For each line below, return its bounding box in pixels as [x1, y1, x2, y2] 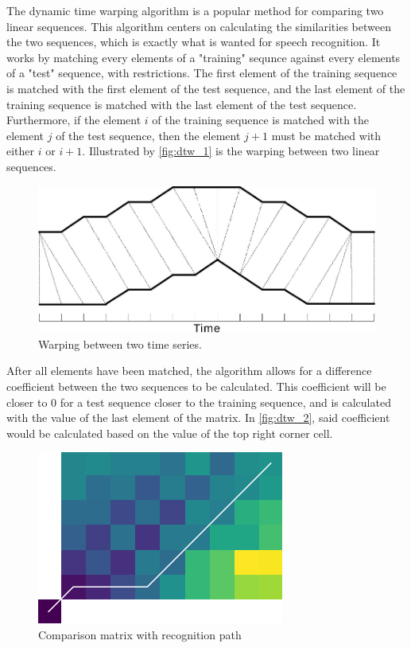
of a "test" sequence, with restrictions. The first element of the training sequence [6, 64, 397, 81]
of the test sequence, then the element [56, 127, 241, 143]
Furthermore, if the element [6, 111, 142, 128]
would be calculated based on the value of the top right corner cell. [6, 424, 333, 441]
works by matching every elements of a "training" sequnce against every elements [6, 49, 401, 65]
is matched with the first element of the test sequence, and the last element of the [6, 80, 405, 96]
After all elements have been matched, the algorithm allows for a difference [6, 362, 372, 379]
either [6, 142, 35, 159]
